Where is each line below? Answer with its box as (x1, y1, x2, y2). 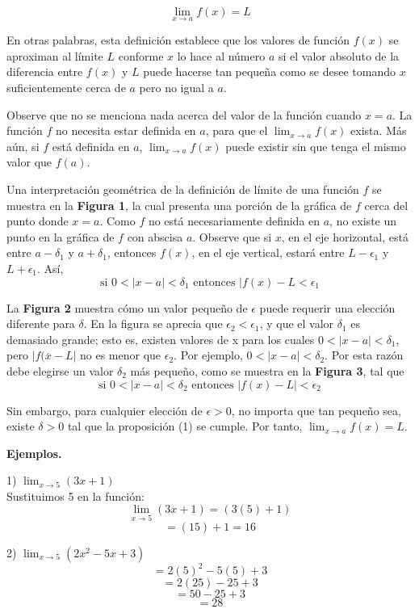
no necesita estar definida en (55, 122, 196, 139)
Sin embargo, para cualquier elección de (6, 401, 203, 418)
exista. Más (350, 122, 407, 139)
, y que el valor (259, 315, 334, 332)
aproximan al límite (6, 47, 103, 64)
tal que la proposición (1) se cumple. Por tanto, (67, 418, 303, 435)
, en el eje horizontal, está (281, 228, 409, 245)
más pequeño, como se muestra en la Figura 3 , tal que (130, 362, 404, 379)
